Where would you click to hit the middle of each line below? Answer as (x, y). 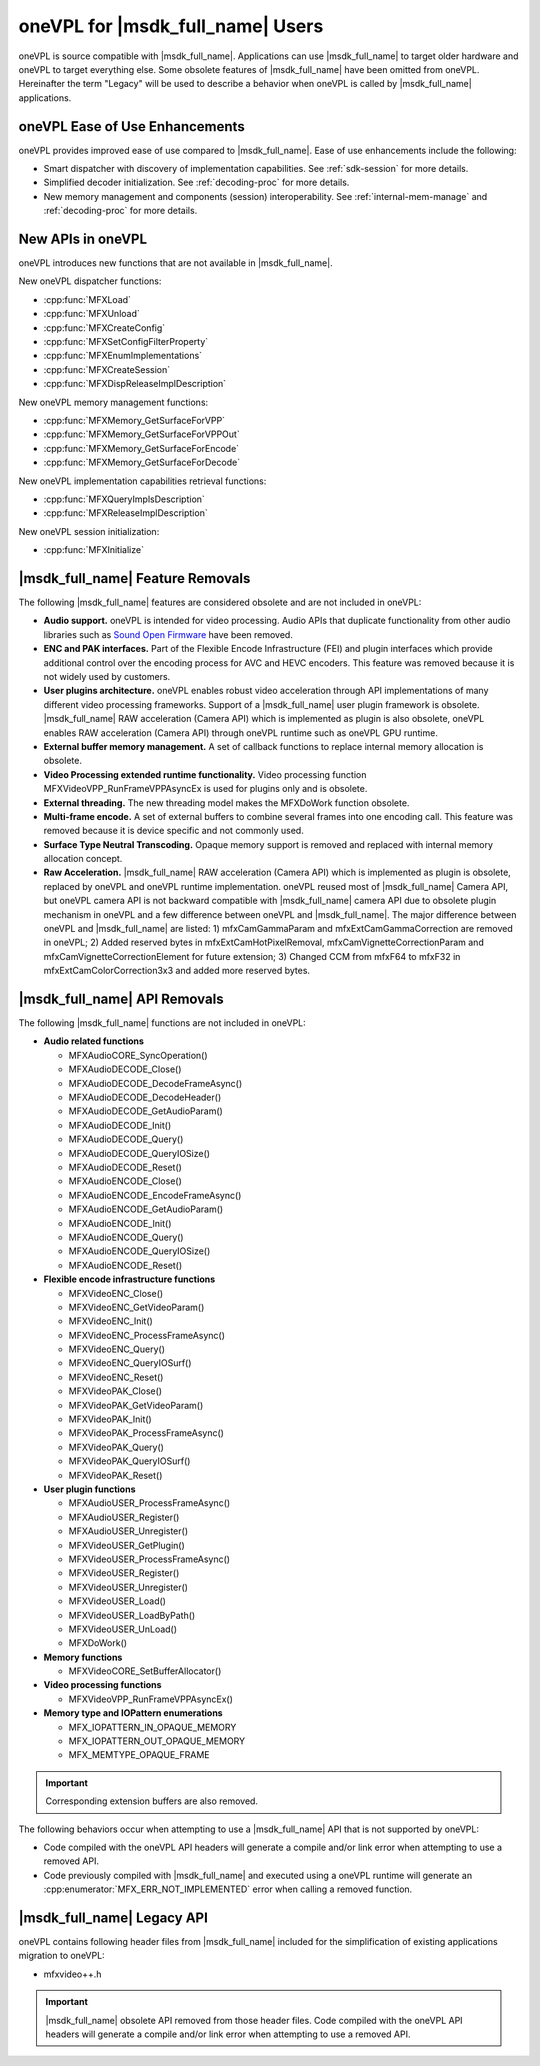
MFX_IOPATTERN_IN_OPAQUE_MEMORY (152, 1727)
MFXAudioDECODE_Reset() (125, 1167)
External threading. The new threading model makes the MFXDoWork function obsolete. (226, 802)
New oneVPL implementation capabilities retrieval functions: (142, 481)
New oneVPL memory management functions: (113, 402)
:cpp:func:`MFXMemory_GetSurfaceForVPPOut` (141, 434)
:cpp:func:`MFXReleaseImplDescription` (126, 513)
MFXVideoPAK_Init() (110, 1419)
